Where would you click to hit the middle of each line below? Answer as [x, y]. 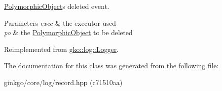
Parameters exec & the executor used [60, 23]
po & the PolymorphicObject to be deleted [68, 32]
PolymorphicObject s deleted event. [57, 6]
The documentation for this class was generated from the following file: [111, 66]
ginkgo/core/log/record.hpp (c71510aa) [63, 82]
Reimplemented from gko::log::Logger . [61, 49]
